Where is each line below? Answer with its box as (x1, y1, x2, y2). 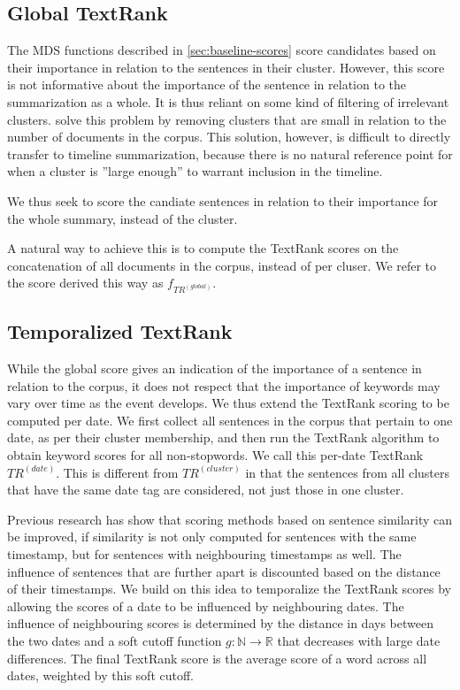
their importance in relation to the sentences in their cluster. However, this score (7, 57, 445, 76)
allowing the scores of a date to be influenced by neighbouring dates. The (7, 596, 404, 615)
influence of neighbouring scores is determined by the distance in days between (7, 614, 433, 632)
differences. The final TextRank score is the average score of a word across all (7, 648, 427, 667)
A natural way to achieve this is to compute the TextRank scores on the (7, 239, 399, 257)
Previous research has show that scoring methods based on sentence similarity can (7, 510, 453, 528)
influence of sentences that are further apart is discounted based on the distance (7, 562, 441, 580)
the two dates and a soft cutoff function (7, 631, 222, 649)
